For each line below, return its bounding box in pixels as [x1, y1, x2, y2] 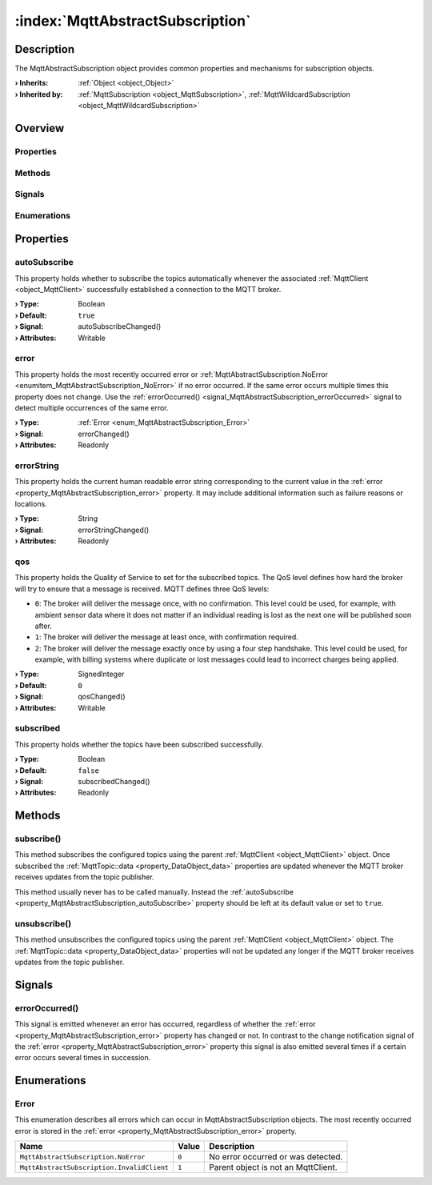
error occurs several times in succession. [14, 1053, 151, 1063]
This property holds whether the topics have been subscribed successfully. [14, 739, 264, 749]
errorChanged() [78, 429, 130, 438]
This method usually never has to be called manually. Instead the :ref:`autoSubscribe [14, 887, 294, 896]
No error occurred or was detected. [209, 1151, 343, 1163]
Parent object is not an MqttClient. [209, 1162, 338, 1173]
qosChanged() [78, 692, 126, 702]
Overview [14, 122, 65, 135]
